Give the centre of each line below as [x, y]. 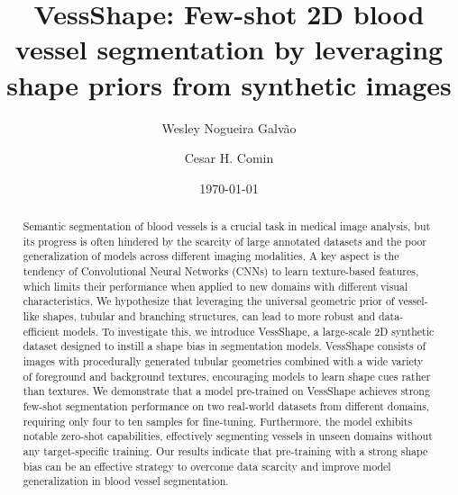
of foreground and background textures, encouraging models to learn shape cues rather [227, 376]
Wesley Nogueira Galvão [229, 127]
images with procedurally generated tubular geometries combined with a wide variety [223, 360]
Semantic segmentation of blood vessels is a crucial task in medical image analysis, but [227, 226]
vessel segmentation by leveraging [229, 49]
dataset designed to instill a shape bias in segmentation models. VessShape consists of [224, 346]
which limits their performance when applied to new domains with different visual [215, 286]
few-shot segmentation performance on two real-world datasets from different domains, [226, 405]
